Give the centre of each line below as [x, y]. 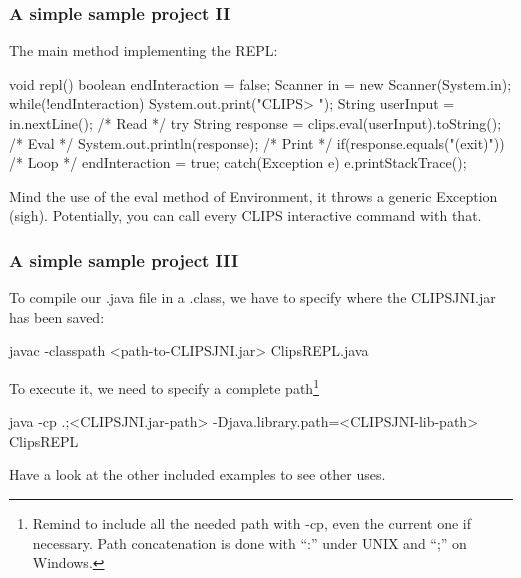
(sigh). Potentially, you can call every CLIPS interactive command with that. [245, 215]
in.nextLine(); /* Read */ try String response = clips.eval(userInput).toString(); [255, 123]
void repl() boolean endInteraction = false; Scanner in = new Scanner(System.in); [260, 83]
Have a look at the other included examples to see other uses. [197, 474]
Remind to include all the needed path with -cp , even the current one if [251, 523]
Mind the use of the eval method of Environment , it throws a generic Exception [253, 195]
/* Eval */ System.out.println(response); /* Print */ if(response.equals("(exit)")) [257, 142]
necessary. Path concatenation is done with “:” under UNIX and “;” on [249, 542]
